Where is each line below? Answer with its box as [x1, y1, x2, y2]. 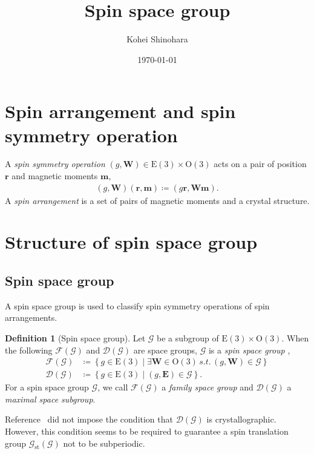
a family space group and [162, 381, 253, 393]
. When [281, 332, 309, 344]
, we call [97, 381, 128, 393]
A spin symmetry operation [5, 157, 105, 170]
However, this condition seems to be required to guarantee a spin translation [5, 425, 289, 438]
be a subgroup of [157, 332, 219, 344]
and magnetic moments [11, 169, 98, 182]
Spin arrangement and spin [5, 99, 236, 123]
